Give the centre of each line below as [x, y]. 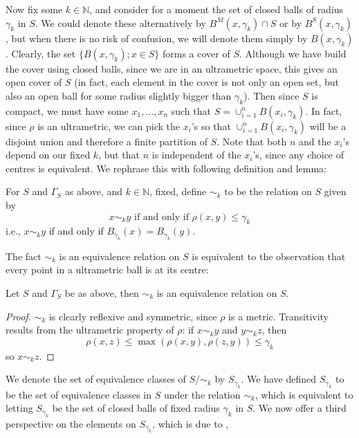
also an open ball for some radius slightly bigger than [119, 95]
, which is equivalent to [304, 394]
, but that [119, 155]
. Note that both [252, 141]
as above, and [94, 191]
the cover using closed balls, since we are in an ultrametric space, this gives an [172, 68]
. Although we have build [293, 53]
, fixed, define [178, 191]
